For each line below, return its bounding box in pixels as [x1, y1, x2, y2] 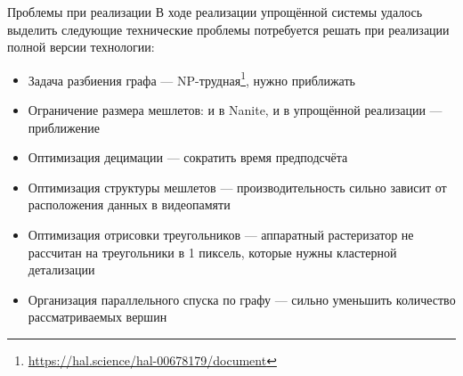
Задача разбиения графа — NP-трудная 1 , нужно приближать [28, 68, 355, 89]
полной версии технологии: [7, 37, 155, 56]
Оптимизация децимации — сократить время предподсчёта [28, 148, 348, 167]
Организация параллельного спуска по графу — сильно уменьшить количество [28, 290, 456, 308]
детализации [28, 260, 95, 279]
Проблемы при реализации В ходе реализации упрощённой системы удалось [7, 3, 423, 20]
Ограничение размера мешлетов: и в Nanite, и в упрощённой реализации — [28, 101, 443, 119]
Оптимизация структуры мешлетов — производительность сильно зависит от [28, 177, 447, 196]
